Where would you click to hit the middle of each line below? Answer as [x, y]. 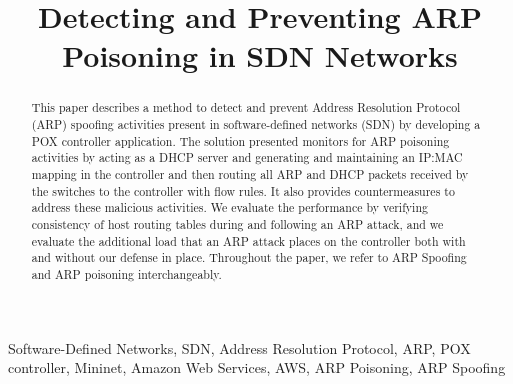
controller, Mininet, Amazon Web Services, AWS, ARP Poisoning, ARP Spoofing [257, 367]
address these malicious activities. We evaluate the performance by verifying [229, 207]
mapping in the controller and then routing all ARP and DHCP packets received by [250, 173]
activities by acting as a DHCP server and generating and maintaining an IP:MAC [247, 157]
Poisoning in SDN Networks [260, 55]
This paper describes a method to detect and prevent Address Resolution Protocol [246, 107]
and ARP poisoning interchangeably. [126, 273]
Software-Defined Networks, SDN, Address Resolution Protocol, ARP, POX [239, 347]
